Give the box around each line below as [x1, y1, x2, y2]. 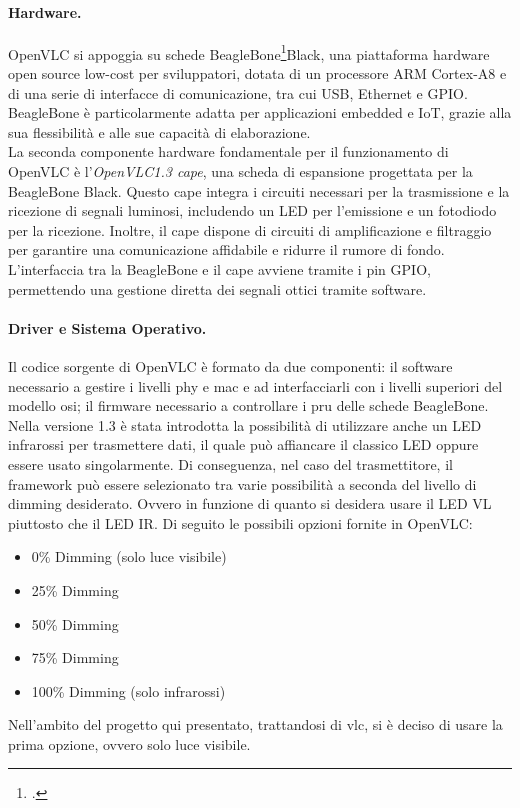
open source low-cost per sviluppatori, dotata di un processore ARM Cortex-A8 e [8, 63, 507, 84]
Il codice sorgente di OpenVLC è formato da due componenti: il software [8, 355, 453, 376]
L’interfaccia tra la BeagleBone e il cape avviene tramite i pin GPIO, [8, 258, 431, 279]
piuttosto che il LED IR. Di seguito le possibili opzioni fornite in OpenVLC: [8, 512, 473, 533]
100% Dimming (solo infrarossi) [31, 680, 226, 701]
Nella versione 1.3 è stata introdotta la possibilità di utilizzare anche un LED [8, 414, 482, 435]
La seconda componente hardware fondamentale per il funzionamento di [8, 141, 449, 162]
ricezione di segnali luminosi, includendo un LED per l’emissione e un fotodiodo [8, 200, 497, 221]
